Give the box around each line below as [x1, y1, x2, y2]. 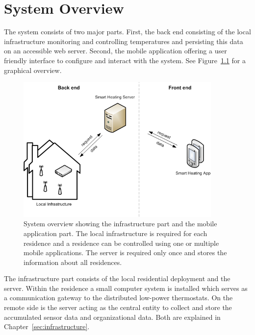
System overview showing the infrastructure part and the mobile [24, 218, 217, 229]
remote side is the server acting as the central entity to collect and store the [4, 302, 232, 312]
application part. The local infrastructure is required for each [24, 228, 207, 238]
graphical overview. [4, 65, 62, 75]
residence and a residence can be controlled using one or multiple [24, 238, 219, 248]
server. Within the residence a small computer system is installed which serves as [4, 283, 248, 293]
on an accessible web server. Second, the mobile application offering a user [4, 46, 227, 56]
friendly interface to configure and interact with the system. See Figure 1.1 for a [4, 55, 246, 65]
